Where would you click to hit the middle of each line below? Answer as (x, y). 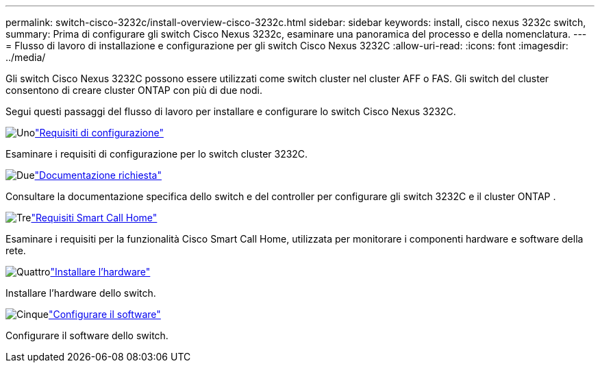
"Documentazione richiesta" (98, 175)
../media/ (26, 57)
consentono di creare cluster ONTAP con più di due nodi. (134, 90)
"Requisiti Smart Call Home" (94, 218)
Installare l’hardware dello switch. (81, 293)
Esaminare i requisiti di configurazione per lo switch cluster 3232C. (157, 154)
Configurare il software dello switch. (87, 335)
